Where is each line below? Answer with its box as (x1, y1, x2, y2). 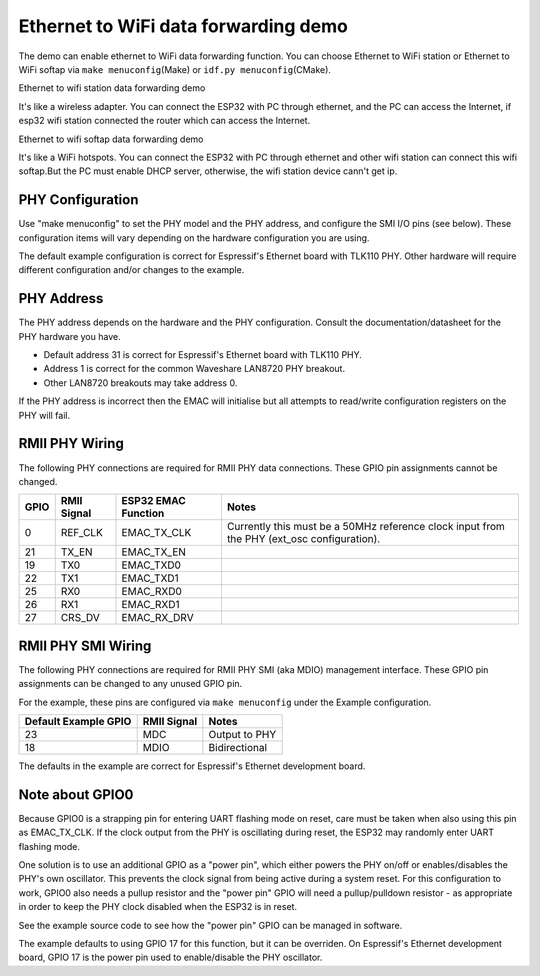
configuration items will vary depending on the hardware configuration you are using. (18, 231, 370, 244)
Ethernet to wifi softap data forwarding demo (18, 133, 204, 145)
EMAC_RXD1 (121, 598, 180, 612)
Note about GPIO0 (18, 786, 134, 803)
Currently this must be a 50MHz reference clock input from (226, 520, 505, 534)
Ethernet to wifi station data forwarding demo (18, 82, 206, 94)
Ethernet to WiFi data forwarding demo (18, 15, 349, 37)
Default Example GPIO (24, 714, 132, 728)
